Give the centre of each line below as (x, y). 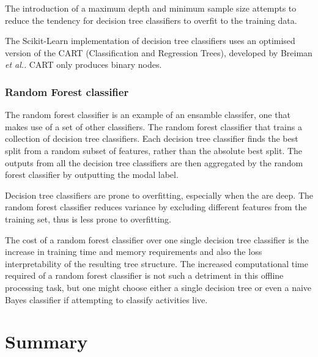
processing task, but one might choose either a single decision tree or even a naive (158, 287)
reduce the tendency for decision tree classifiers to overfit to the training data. (151, 20)
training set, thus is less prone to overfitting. (88, 219)
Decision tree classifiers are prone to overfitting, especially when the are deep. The (159, 195)
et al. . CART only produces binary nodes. (83, 64)
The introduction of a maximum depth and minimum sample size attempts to (151, 8)
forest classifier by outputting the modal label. (92, 175)
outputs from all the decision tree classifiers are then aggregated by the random (154, 162)
